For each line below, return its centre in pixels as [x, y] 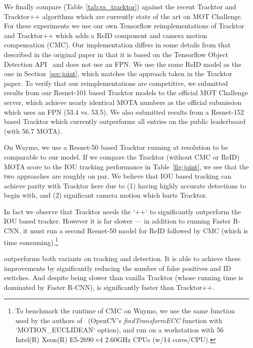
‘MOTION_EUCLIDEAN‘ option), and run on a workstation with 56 [119, 330]
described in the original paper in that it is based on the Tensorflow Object [116, 54]
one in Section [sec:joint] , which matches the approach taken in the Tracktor [118, 73]
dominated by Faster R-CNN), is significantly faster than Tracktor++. [109, 287]
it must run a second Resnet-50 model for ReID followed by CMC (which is [136, 231]
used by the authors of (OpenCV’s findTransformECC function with [119, 320]
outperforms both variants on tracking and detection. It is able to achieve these [122, 258]
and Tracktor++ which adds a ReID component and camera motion [106, 35]
